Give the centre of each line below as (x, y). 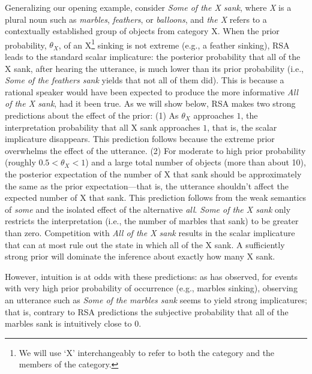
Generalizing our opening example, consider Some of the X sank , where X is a (148, 7)
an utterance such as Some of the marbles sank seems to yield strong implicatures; (156, 299)
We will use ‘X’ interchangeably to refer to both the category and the (147, 352)
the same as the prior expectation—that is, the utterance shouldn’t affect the (147, 186)
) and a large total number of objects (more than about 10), (196, 162)
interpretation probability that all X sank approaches (103, 127)
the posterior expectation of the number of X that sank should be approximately (153, 174)
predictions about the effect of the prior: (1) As (92, 115)
